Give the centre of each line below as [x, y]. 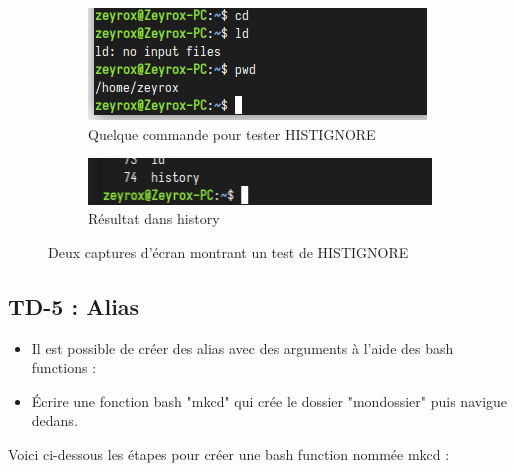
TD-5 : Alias [74, 305]
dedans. [54, 420]
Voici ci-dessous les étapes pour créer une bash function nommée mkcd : [229, 454]
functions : [64, 367]
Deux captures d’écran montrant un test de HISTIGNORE [228, 251]
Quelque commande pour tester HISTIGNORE [232, 133]
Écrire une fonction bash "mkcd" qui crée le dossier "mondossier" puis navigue [269, 400]
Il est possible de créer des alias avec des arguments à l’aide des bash [242, 347]
